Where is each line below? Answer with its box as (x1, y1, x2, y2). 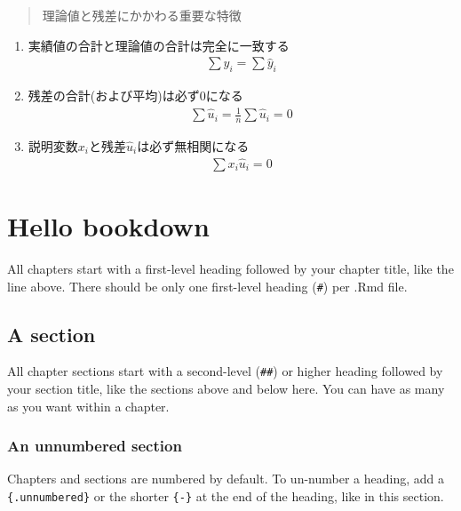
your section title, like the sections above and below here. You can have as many (7, 379, 445, 398)
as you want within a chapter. (7, 396, 170, 415)
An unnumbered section (7, 435, 182, 457)
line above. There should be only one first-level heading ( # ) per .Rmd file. (7, 276, 408, 295)
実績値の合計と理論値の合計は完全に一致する (28, 36, 290, 54)
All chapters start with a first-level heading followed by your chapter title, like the (7, 259, 454, 277)
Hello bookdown (7, 208, 210, 244)
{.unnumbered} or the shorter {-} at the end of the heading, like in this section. (7, 487, 444, 506)
